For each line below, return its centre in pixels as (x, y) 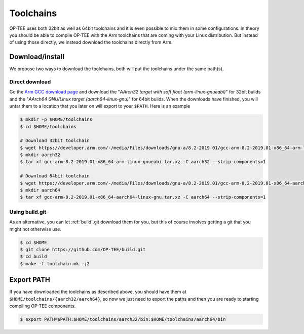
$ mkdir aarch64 (40, 190)
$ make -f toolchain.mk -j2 (55, 264)
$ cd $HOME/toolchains (48, 127)
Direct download (30, 82)
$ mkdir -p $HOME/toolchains (56, 120)
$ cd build (33, 257)
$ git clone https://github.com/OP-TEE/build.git (83, 249)
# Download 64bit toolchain (55, 176)
